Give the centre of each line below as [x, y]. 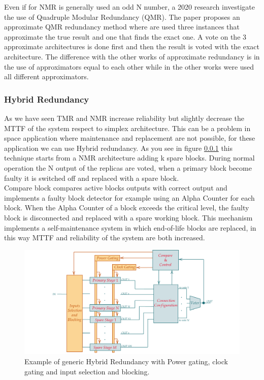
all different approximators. [46, 76]
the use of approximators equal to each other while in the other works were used [129, 66]
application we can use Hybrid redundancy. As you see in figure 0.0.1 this [119, 148]
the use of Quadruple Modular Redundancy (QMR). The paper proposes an [122, 17]
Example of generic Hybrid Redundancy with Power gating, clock [126, 361]
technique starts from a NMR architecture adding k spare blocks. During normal [129, 158]
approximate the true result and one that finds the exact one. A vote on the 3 [125, 36]
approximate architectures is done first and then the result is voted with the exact [132, 46]
